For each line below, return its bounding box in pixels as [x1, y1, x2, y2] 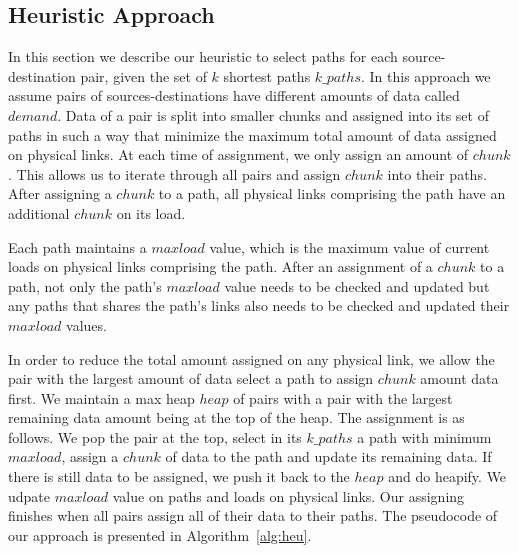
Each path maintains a [8, 236, 147, 257]
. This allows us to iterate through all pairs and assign [8, 163, 341, 184]
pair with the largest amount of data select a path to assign [8, 368, 374, 389]
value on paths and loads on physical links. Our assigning [112, 485, 465, 506]
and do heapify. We [388, 466, 507, 487]
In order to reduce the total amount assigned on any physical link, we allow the [8, 348, 495, 369]
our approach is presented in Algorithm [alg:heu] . [8, 524, 312, 545]
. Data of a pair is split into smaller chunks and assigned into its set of [57, 104, 489, 125]
